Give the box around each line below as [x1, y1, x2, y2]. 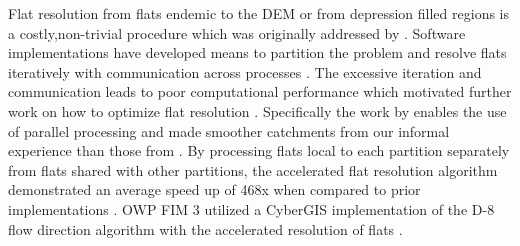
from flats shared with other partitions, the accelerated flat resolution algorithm [8, 159, 498, 180]
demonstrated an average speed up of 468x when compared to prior [8, 179, 421, 200]
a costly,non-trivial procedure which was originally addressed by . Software [8, 22, 466, 43]
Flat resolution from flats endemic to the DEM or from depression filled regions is [8, 3, 510, 23]
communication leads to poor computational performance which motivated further [8, 81, 512, 102]
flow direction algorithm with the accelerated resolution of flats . [8, 218, 403, 239]
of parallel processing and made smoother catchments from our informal [8, 120, 450, 141]
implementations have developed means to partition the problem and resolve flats [8, 42, 507, 63]
